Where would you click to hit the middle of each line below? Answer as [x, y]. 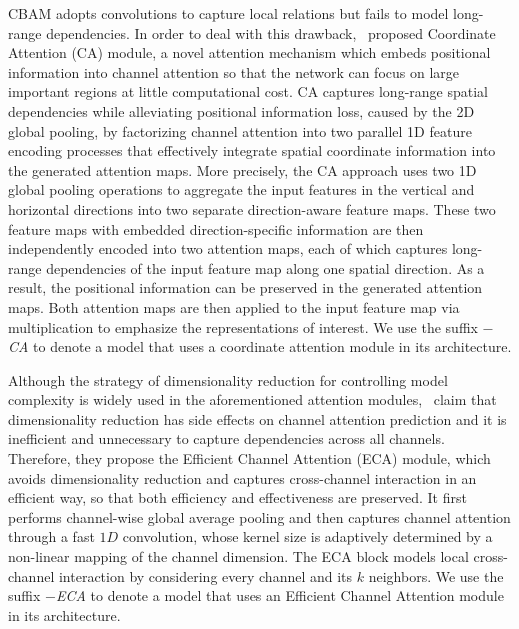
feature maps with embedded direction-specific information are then [216, 228]
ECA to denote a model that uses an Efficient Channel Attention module [279, 595]
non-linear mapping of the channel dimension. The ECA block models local [238, 556]
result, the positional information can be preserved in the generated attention [245, 287]
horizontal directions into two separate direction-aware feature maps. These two [252, 208]
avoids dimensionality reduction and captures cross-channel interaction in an [242, 477]
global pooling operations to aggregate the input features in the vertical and [241, 189]
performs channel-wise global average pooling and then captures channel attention [259, 516]
